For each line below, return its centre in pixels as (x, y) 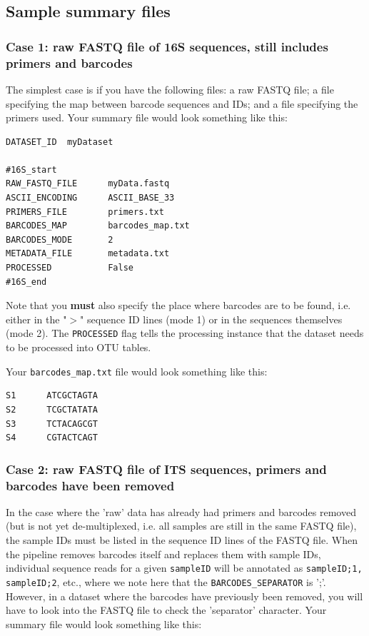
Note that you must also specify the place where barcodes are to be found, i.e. (178, 305)
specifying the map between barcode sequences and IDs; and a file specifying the (182, 103)
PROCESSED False (70, 268)
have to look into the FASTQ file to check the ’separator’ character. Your (166, 610)
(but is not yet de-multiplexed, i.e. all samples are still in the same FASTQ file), (181, 526)
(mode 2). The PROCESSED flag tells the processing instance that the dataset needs (185, 333)
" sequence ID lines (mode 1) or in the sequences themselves (211, 319)
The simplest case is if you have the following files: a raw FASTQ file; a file (170, 89)
